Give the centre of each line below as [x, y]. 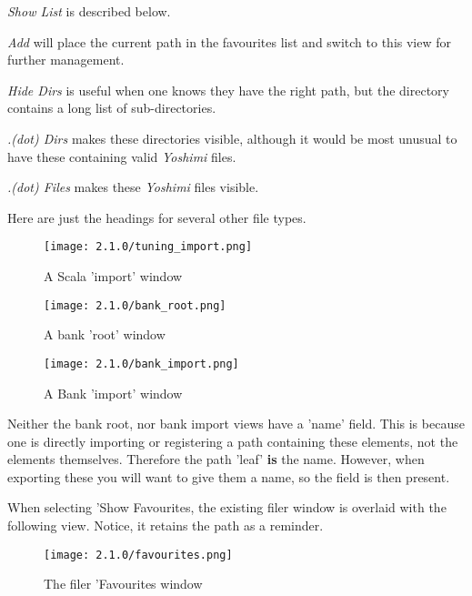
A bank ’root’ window [105, 334]
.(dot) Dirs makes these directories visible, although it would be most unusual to [232, 138]
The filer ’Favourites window [123, 584]
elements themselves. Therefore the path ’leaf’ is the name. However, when [216, 459]
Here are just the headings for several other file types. [157, 217]
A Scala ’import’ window [113, 276]
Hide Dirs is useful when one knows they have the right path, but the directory [228, 90]
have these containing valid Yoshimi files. [122, 156]
